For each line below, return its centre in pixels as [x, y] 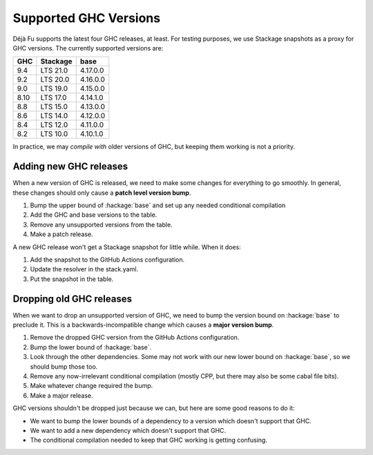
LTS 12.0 [54, 125]
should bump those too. [64, 367]
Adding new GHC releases [70, 167]
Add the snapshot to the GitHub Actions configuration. [107, 260]
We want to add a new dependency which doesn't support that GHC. [128, 430]
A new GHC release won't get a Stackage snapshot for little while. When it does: [127, 247]
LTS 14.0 [54, 116]
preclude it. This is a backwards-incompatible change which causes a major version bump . [143, 325]
